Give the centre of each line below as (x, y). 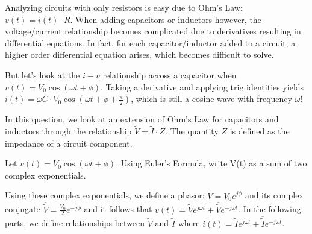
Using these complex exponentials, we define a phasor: (105, 195)
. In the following (270, 209)
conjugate (23, 209)
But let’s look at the (42, 74)
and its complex (274, 195)
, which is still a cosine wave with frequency (211, 99)
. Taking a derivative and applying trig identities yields (202, 87)
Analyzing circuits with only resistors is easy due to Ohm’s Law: (124, 7)
